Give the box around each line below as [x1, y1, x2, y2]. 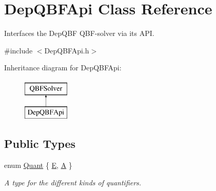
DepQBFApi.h [44, 45, 89, 55]
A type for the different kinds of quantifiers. [4, 177, 142, 187]
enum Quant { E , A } [4, 160, 72, 170]
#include [4, 45, 33, 55]
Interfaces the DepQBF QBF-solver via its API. [4, 28, 154, 39]
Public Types [4, 136, 76, 151]
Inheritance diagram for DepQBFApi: [4, 62, 122, 73]
